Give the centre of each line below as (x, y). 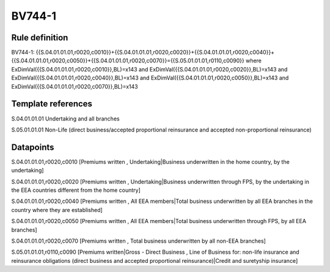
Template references (52, 104)
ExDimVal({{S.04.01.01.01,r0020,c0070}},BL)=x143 (75, 86)
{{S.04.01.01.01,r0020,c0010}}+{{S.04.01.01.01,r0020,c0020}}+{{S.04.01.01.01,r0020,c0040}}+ (155, 53)
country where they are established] (57, 210)
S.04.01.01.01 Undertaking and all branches (65, 119)
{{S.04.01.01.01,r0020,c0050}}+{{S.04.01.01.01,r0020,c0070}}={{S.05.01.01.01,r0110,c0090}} (128, 61)
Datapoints (33, 147)
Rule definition (40, 38)
